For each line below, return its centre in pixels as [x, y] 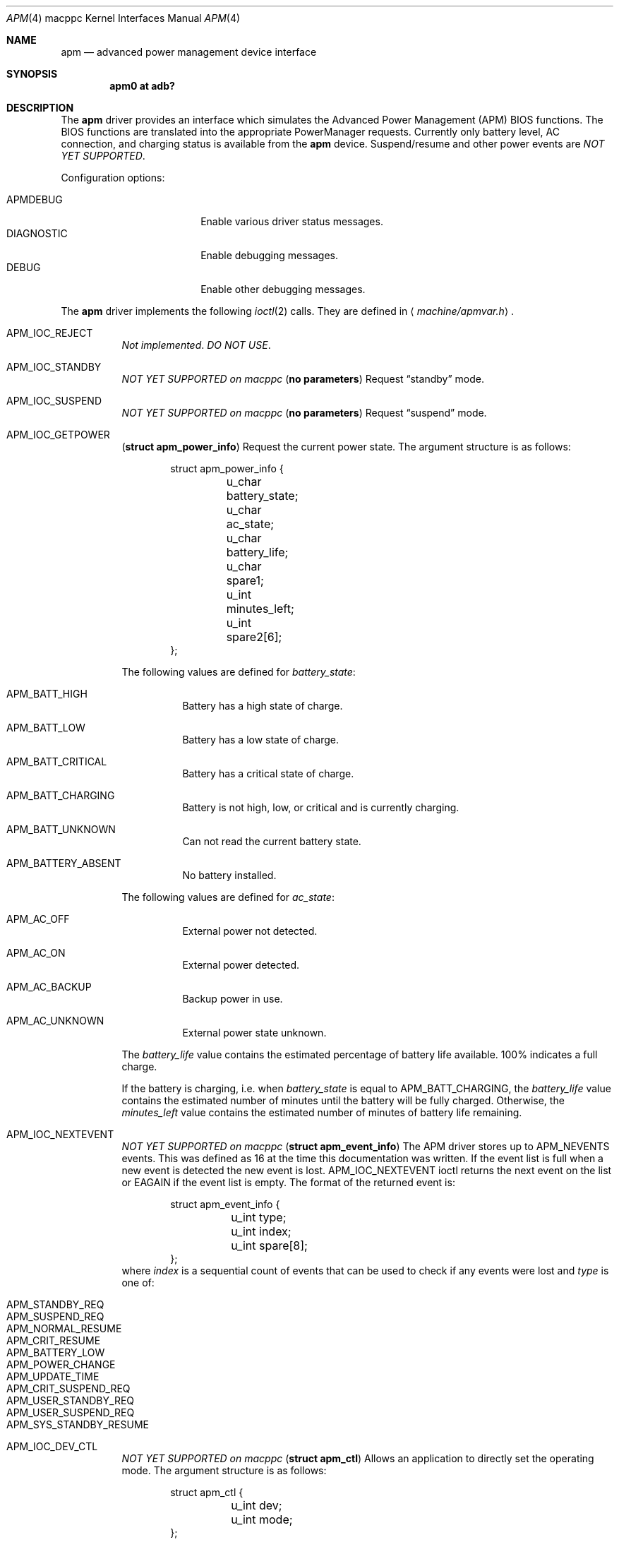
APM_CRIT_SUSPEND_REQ [68, 1388]
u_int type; [259, 1217]
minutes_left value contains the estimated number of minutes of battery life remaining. [322, 1112]
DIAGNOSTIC [37, 233]
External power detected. [241, 965]
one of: [138, 1283]
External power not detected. [250, 931]
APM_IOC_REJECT [50, 333]
